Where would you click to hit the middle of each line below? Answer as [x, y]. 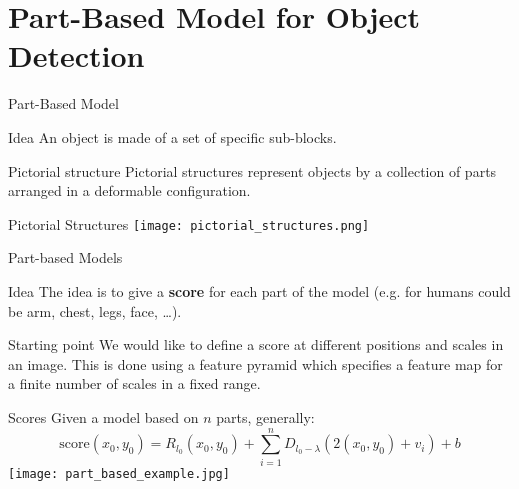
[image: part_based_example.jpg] [119, 473]
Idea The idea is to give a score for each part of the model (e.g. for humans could [259, 290]
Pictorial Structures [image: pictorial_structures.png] [189, 223]
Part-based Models [65, 257]
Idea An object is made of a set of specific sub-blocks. [172, 136]
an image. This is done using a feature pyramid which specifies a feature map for [255, 363]
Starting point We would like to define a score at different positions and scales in [256, 344]
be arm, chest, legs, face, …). [95, 310]
